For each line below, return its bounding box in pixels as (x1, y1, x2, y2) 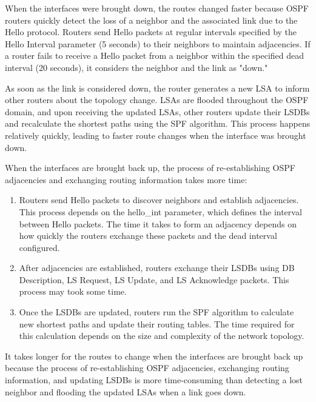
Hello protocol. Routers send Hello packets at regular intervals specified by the (5, 25, 297, 38)
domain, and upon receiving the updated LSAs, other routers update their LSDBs (5, 105, 310, 118)
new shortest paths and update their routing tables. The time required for (19, 317, 295, 330)
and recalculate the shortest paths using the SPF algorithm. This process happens (5, 117, 311, 130)
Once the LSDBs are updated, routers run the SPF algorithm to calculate (19, 306, 294, 318)
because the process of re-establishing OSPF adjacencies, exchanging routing (5, 361, 289, 374)
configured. (19, 241, 60, 253)
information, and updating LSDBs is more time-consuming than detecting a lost (5, 374, 303, 386)
